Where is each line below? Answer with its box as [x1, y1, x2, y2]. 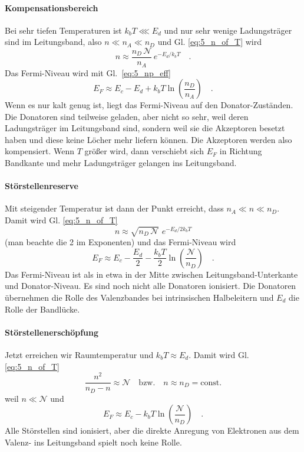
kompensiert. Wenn [5, 145, 74, 157]
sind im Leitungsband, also [5, 35, 102, 48]
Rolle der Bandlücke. [5, 303, 80, 315]
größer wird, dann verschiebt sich [84, 145, 204, 157]
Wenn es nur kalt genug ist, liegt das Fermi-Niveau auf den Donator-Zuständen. [5, 99, 293, 111]
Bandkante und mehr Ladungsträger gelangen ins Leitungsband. [5, 157, 237, 169]
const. [200, 378, 222, 387]
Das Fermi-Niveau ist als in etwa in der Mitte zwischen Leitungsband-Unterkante [5, 268, 298, 280]
